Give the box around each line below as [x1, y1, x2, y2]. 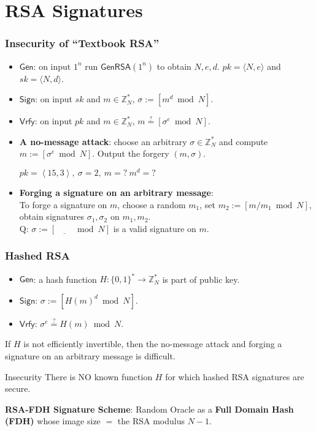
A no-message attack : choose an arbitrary [19, 135, 187, 148]
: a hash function [33, 272, 97, 285]
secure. [5, 382, 31, 395]
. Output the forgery [92, 147, 169, 160]
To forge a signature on [19, 198, 107, 211]
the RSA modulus [117, 414, 185, 427]
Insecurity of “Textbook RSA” [5, 36, 160, 51]
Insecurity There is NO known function [5, 370, 153, 383]
